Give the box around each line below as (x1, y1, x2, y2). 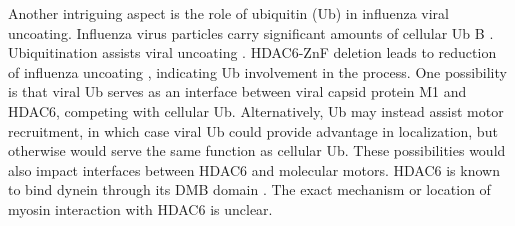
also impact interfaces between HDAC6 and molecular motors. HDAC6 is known (8, 159, 500, 180)
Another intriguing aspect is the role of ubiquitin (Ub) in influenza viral (8, 3, 449, 23)
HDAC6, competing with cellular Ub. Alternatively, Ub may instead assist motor (8, 100, 504, 121)
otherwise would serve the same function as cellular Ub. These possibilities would (8, 140, 506, 161)
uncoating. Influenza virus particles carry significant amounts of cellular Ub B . (8, 22, 494, 43)
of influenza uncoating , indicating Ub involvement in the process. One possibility (8, 61, 507, 82)
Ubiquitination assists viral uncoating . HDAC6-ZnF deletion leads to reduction (8, 42, 497, 63)
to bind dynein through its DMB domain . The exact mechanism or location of (8, 179, 491, 200)
